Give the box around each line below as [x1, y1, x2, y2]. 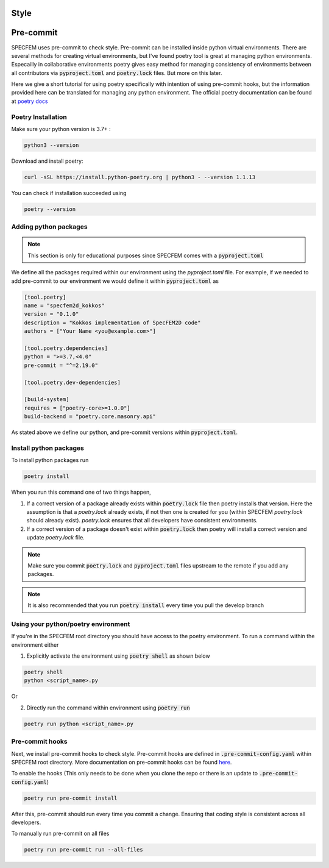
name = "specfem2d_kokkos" [24, 302, 105, 309]
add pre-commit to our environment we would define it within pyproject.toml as [11, 277, 219, 285]
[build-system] [24, 396, 69, 403]
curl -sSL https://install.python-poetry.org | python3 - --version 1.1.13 [24, 174, 256, 180]
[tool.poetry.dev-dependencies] [24, 379, 121, 386]
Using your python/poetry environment [11, 619, 130, 628]
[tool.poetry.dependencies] [24, 344, 108, 352]
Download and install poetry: [11, 157, 83, 165]
